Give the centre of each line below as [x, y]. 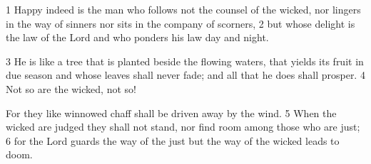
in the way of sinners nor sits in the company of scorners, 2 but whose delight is [181, 23]
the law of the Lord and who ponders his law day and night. [137, 37]
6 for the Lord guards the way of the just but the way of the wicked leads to [173, 140]
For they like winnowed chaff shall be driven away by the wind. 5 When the [171, 113]
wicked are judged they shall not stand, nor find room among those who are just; [183, 127]
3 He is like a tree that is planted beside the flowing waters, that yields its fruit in [185, 61]
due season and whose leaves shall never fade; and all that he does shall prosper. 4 [185, 75]
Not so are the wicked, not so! [71, 88]
